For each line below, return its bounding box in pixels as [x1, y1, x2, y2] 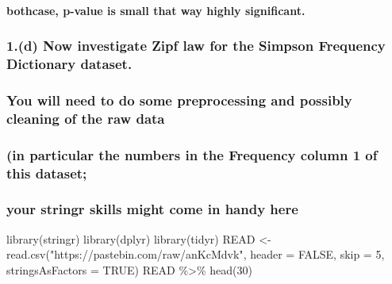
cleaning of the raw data [6, 108, 165, 128]
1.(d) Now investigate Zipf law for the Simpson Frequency [6, 36, 386, 56]
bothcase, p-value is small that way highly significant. [6, 2, 306, 18]
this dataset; [6, 163, 87, 182]
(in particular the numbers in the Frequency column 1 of [6, 144, 378, 164]
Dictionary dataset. [6, 54, 133, 74]
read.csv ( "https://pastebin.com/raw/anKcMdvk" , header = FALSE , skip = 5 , [6, 246, 385, 263]
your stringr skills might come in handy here [6, 199, 298, 219]
